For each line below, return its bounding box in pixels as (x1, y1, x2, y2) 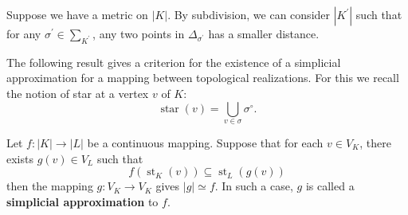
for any (6, 25, 41, 41)
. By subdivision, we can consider (167, 6, 331, 22)
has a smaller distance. (208, 25, 320, 41)
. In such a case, (214, 178, 293, 194)
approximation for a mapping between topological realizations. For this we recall (6, 69, 399, 86)
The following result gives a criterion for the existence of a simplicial (6, 53, 341, 70)
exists (6, 150, 33, 166)
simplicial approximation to (6, 193, 159, 209)
